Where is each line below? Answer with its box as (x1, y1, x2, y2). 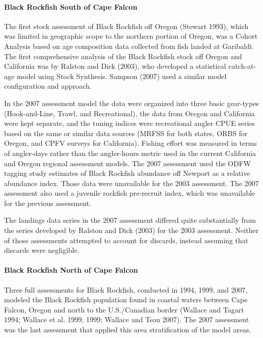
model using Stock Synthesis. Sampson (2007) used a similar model (16, 70, 227, 81)
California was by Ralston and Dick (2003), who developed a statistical (4, 61, 226, 71)
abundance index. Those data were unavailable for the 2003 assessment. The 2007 (4, 177, 259, 188)
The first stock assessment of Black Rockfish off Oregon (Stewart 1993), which (4, 20, 249, 31)
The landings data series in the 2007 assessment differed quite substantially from (4, 215, 256, 225)
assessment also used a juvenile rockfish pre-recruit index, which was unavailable (4, 188, 255, 198)
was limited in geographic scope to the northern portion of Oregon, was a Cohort (4, 31, 258, 41)
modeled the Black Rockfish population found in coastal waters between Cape (4, 294, 248, 305)
